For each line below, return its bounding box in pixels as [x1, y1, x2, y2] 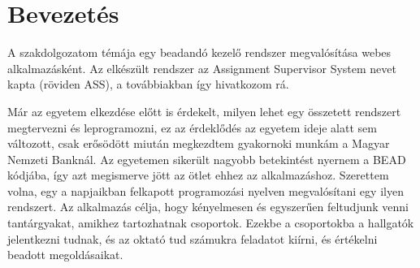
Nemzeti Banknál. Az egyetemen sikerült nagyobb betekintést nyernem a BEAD [7, 150, 406, 167]
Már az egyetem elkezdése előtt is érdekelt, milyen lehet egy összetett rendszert [7, 102, 401, 119]
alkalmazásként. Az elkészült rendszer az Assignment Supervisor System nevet [7, 59, 396, 76]
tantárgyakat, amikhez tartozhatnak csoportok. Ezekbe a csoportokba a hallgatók [7, 214, 414, 231]
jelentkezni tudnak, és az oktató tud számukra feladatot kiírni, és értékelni [7, 230, 378, 247]
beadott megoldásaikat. [7, 246, 123, 263]
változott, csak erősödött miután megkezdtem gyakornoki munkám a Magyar [7, 135, 390, 152]
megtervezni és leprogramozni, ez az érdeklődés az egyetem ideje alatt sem [7, 119, 377, 136]
